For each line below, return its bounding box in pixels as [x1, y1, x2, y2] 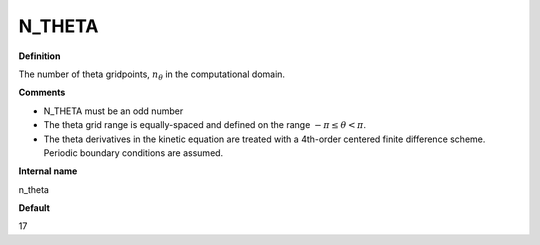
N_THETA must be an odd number [43, 105, 184, 117]
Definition [18, 50, 61, 62]
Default [18, 202, 50, 214]
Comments [18, 86, 66, 99]
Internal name [18, 165, 78, 177]
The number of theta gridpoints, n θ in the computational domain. [18, 68, 285, 82]
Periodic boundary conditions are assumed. [43, 146, 224, 159]
